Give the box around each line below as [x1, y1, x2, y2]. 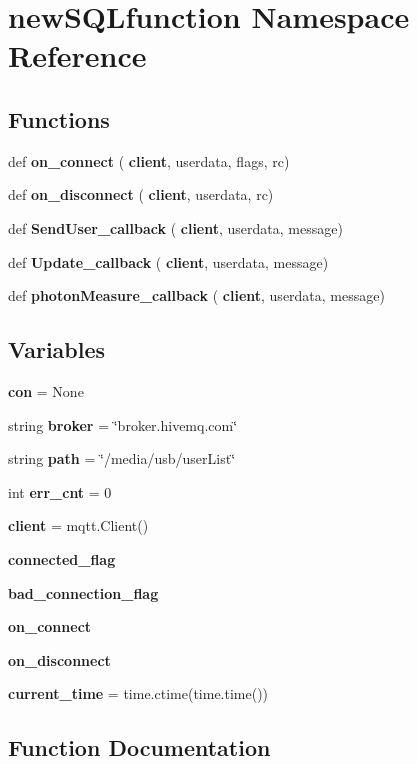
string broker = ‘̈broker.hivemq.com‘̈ [8, 414, 238, 435]
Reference [8, 35, 147, 76]
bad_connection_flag [8, 582, 159, 603]
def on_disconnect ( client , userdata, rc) [8, 184, 274, 205]
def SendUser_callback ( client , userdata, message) [8, 217, 343, 238]
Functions [8, 103, 110, 134]
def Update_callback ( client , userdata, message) [8, 251, 329, 272]
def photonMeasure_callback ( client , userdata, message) [8, 285, 385, 306]
